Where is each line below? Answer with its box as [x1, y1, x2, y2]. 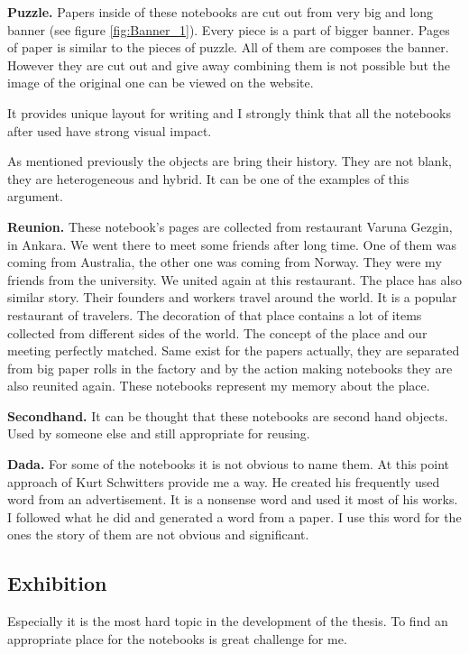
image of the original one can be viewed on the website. [7, 73, 314, 92]
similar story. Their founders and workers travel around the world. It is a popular [7, 288, 457, 307]
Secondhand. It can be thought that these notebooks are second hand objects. [7, 406, 448, 425]
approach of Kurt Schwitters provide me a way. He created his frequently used [7, 472, 440, 491]
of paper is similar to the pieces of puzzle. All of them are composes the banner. [7, 38, 449, 57]
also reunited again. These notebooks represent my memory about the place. [7, 376, 430, 395]
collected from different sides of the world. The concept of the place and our [7, 323, 428, 342]
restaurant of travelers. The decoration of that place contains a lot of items [7, 305, 422, 324]
